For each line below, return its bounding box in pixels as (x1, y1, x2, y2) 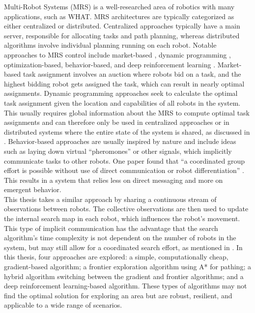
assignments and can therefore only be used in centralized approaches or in (4, 117, 229, 127)
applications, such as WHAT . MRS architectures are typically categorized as (4, 11, 234, 21)
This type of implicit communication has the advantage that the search (4, 223, 218, 233)
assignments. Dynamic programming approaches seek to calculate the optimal (4, 88, 238, 98)
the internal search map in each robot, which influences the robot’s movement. (4, 213, 240, 224)
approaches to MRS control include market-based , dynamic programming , (4, 49, 231, 59)
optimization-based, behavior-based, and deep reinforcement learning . (4, 59, 216, 69)
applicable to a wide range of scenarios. (4, 300, 122, 310)
